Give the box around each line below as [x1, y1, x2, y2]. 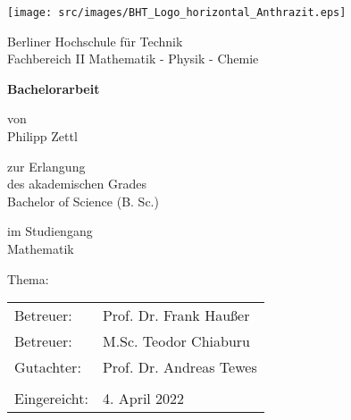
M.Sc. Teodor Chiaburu [102, 331, 250, 352]
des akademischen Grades [7, 174, 146, 193]
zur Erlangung [7, 156, 86, 175]
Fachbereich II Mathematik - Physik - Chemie [7, 49, 259, 68]
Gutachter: [14, 357, 81, 378]
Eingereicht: [14, 388, 88, 409]
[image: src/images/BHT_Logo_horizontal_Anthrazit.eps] [7, 6, 347, 19]
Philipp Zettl [7, 127, 78, 146]
